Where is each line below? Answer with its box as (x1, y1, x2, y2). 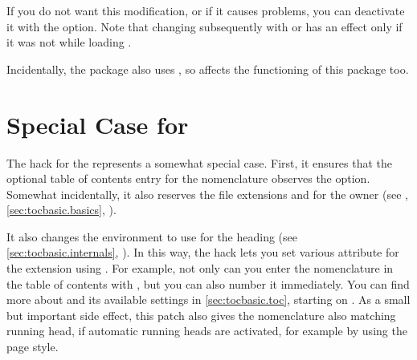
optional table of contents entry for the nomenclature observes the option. (6, 170, 370, 187)
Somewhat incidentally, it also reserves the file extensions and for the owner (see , (6, 185, 408, 202)
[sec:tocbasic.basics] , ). (6, 201, 117, 218)
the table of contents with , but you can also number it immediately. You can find (6, 275, 410, 292)
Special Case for (6, 107, 189, 140)
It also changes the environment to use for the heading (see (6, 228, 298, 245)
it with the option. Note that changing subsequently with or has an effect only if (6, 18, 403, 34)
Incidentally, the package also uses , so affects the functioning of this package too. (6, 60, 409, 77)
